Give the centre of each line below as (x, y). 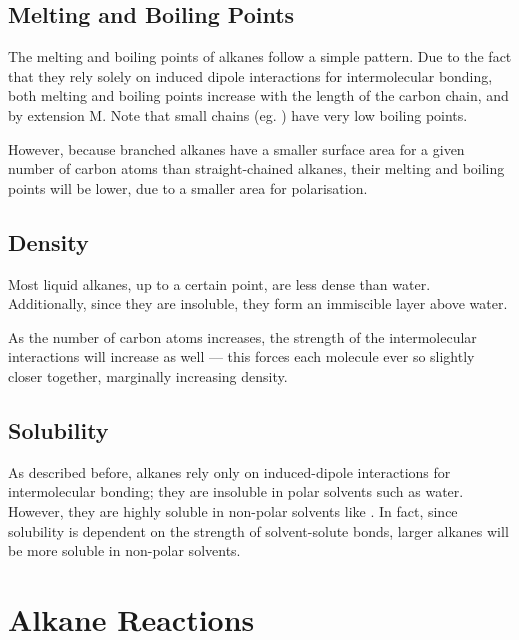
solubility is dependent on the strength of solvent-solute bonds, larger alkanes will (258, 530)
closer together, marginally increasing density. (148, 375)
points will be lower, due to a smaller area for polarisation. (188, 187)
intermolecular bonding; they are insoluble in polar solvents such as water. (236, 491)
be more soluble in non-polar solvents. (124, 550)
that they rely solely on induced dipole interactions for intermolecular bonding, (250, 75)
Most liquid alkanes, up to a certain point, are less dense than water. (219, 283)
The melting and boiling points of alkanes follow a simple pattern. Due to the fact (260, 56)
